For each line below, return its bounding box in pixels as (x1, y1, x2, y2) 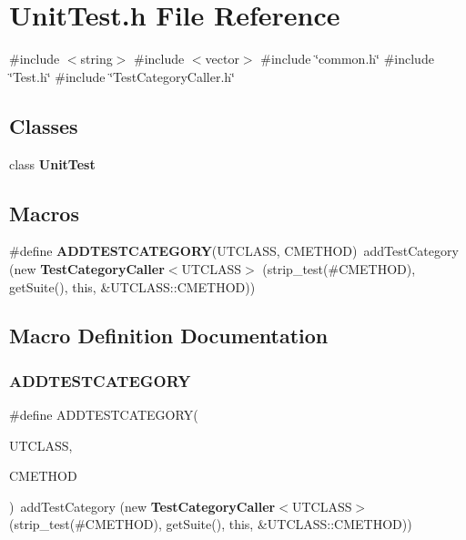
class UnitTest (9, 154, 96, 173)
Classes (9, 111, 78, 139)
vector (205, 49, 239, 68)
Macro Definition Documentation (9, 321, 329, 350)
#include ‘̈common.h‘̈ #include (260, 49, 434, 68)
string (80, 49, 113, 68)
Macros (9, 199, 79, 227)
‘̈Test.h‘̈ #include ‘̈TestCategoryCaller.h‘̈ (9, 66, 235, 86)
